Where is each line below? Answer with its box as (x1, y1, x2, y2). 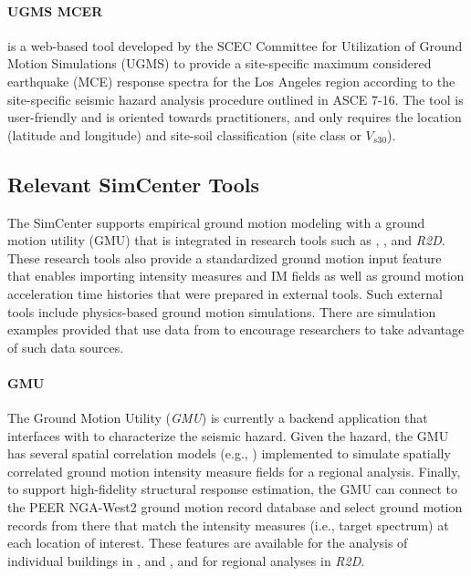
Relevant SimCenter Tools (7, 170, 260, 198)
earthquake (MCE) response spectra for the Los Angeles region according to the (7, 71, 455, 90)
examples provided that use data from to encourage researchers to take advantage (7, 320, 465, 339)
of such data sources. (7, 337, 124, 356)
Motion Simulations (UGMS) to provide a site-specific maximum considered (7, 54, 432, 73)
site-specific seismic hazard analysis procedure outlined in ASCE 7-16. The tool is (7, 89, 464, 108)
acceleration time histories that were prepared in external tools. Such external (7, 283, 443, 303)
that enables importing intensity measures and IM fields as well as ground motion (7, 266, 465, 285)
